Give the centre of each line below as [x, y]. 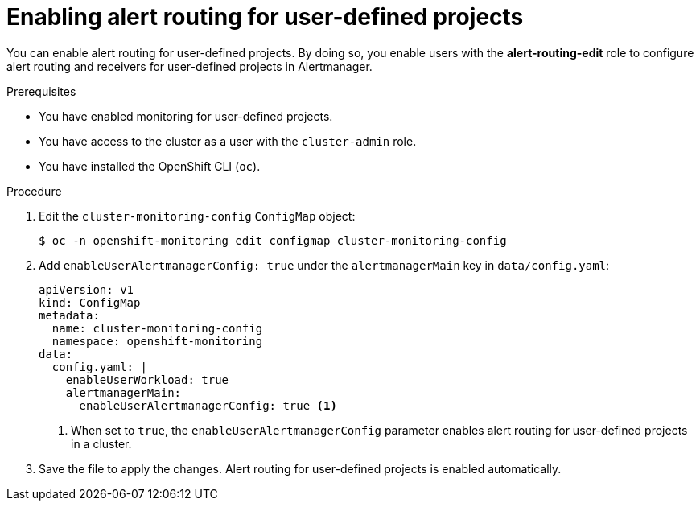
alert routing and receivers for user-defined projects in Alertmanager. [189, 66]
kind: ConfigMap [90, 302]
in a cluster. [101, 443]
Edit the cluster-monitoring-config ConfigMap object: [197, 216]
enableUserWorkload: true [147, 379]
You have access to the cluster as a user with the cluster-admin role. [228, 141]
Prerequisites [41, 91]
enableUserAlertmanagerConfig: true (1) [208, 405]
